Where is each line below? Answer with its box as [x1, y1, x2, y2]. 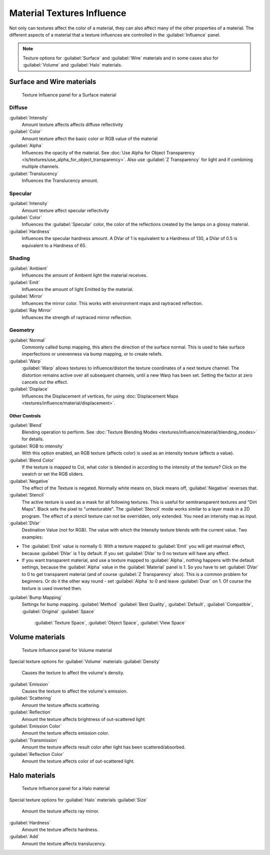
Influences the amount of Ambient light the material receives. [21, 272, 147, 278]
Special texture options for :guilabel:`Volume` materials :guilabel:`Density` [9, 658, 160, 664]
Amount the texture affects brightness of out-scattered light [21, 716, 145, 722]
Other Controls [9, 413, 41, 419]
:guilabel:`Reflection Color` [9, 751, 64, 757]
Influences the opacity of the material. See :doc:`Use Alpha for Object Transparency [21, 149, 195, 155]
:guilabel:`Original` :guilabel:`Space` [21, 608, 95, 614]
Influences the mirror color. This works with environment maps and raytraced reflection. [21, 300, 203, 306]
